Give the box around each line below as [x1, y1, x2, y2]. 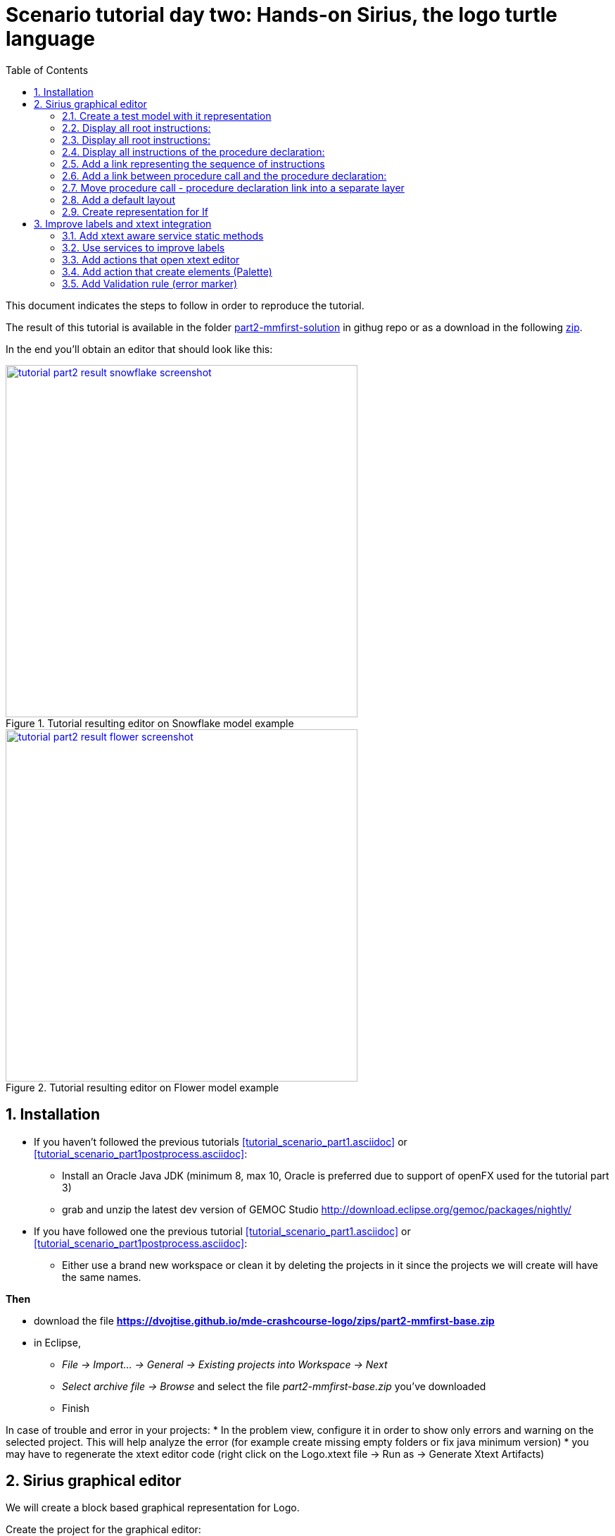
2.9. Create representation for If [62, 205, 208, 218]
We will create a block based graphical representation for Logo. [6, 1501, 300, 1514]
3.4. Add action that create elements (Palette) [62, 265, 272, 278]
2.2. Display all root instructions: [62, 121, 211, 134]
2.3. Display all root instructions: [62, 133, 210, 146]
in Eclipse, [34, 1336, 81, 1349]
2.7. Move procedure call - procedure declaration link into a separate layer [62, 181, 405, 194]
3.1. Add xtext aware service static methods [62, 229, 264, 242]
